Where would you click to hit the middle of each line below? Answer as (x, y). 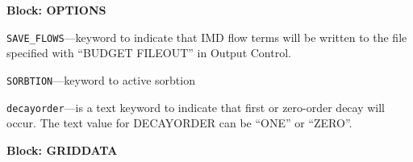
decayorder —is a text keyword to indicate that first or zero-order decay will (196, 107)
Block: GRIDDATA (62, 150)
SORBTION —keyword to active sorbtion (101, 79)
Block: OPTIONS (56, 10)
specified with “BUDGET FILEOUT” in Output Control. (149, 53)
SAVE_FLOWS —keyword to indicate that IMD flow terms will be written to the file (207, 37)
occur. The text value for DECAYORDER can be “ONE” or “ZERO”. (179, 123)
